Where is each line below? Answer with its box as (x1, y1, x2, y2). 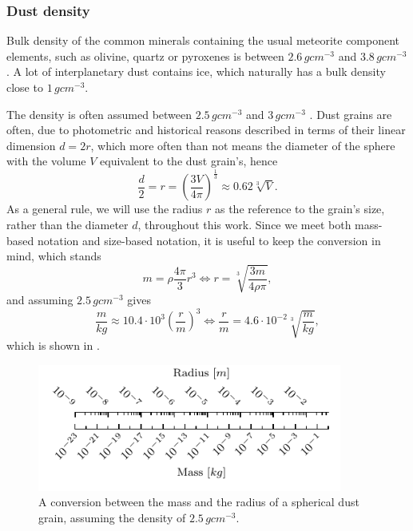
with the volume (6, 153, 86, 169)
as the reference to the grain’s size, (214, 200, 385, 217)
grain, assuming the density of (38, 509, 186, 525)
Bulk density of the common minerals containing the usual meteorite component (6, 32, 400, 49)
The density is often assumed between (6, 105, 193, 122)
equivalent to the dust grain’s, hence (100, 153, 278, 169)
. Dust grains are (309, 105, 392, 122)
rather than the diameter (6, 216, 129, 232)
